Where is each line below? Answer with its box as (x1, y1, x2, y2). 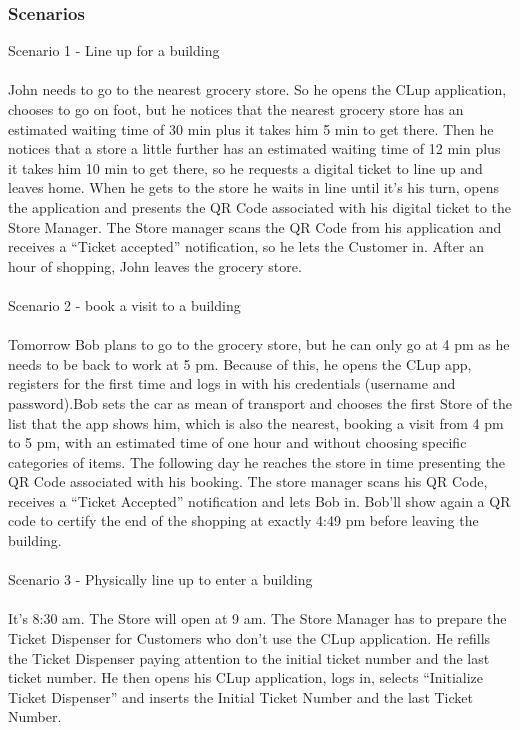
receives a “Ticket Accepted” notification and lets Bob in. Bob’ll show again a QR (8, 490, 511, 511)
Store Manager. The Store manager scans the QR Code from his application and (8, 216, 502, 237)
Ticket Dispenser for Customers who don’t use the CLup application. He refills (8, 628, 491, 649)
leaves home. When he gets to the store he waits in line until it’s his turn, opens (8, 177, 499, 198)
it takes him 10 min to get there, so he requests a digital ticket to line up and (8, 157, 483, 178)
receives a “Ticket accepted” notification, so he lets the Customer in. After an (8, 236, 484, 257)
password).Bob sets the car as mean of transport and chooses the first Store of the (8, 392, 512, 413)
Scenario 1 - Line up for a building (8, 40, 220, 61)
